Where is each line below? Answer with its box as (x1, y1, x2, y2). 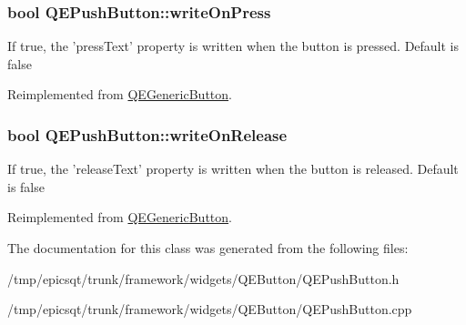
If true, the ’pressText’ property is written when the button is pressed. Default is (7, 36, 460, 56)
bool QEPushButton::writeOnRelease (7, 123, 288, 146)
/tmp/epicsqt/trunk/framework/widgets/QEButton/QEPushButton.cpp (7, 300, 412, 319)
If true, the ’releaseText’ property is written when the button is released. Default (7, 159, 459, 178)
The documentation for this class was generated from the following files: (7, 239, 409, 257)
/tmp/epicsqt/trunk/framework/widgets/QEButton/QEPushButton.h (7, 269, 400, 288)
